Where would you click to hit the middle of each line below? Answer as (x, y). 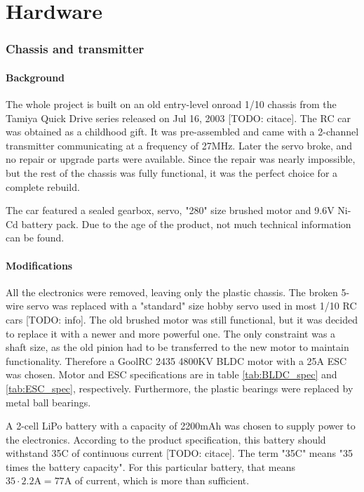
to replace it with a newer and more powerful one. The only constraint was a (171, 333)
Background (35, 77)
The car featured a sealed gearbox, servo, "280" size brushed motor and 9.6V (170, 210)
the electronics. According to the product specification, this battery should (166, 439)
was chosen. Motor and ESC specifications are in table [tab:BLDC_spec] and (171, 374)
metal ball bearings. (48, 402)
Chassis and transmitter (75, 49)
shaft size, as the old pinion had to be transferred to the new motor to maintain (177, 347)
